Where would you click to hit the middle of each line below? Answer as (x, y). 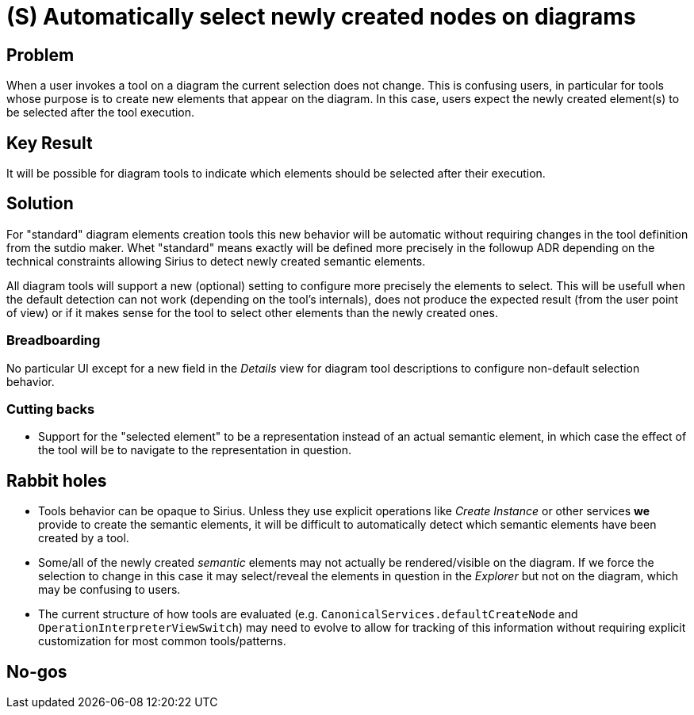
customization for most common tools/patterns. (162, 641)
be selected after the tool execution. (101, 113)
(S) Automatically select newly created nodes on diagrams (321, 17)
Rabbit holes (57, 480)
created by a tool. (84, 538)
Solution (40, 204)
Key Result (50, 143)
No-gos (37, 671)
